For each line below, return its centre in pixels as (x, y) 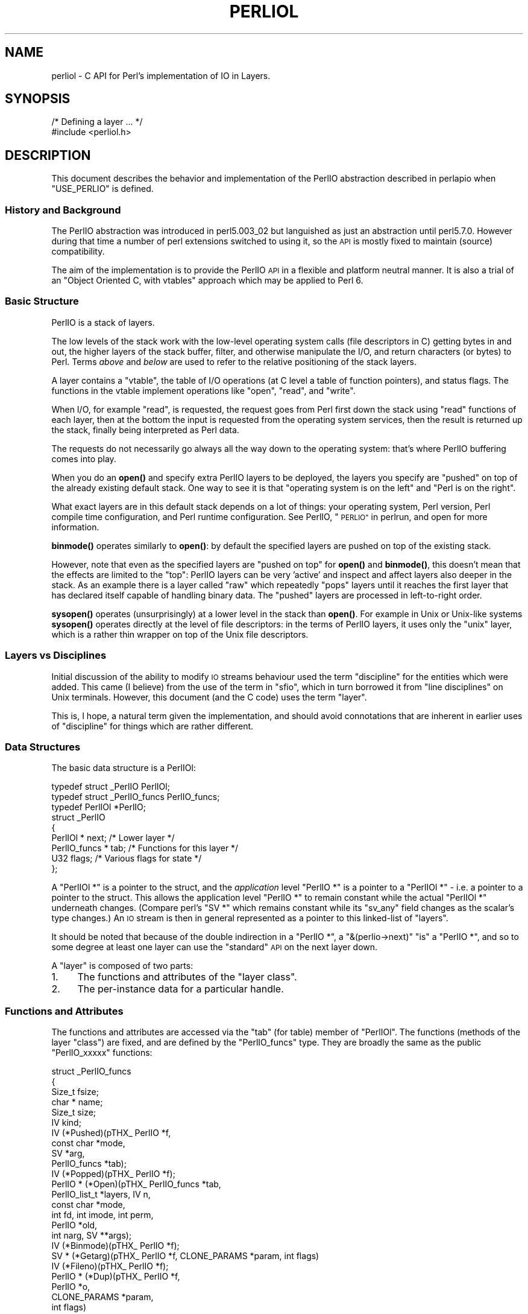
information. (75, 527)
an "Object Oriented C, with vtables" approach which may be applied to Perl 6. (207, 281)
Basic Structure (42, 301)
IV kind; (66, 1123)
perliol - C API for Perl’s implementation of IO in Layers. (161, 75)
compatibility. (78, 252)
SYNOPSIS (38, 99)
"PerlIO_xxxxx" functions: (102, 1053)
